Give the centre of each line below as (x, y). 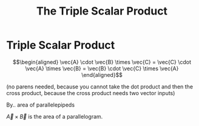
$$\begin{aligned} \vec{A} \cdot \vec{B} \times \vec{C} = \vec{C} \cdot (102, 62)
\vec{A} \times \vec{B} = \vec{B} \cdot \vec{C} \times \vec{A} (102, 68)
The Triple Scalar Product (102, 11)
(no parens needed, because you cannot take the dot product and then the (99, 87)
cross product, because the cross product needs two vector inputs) (91, 93)
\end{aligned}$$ (102, 75)
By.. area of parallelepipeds (40, 105)
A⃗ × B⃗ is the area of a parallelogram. (55, 116)
